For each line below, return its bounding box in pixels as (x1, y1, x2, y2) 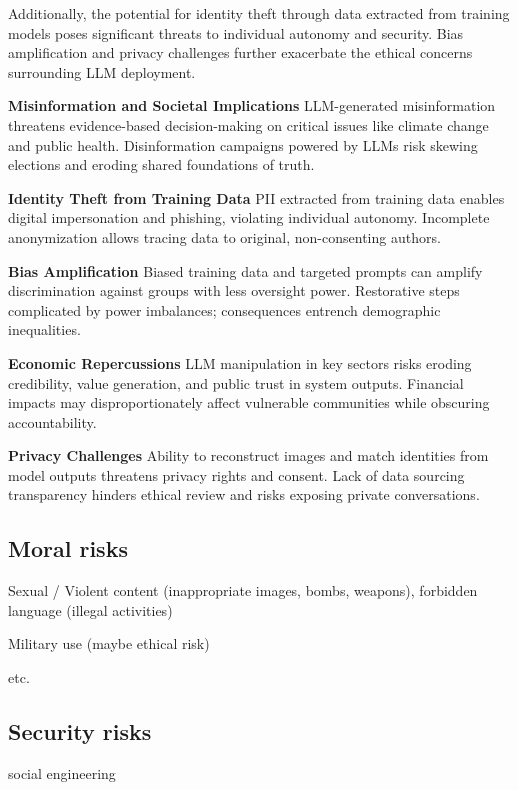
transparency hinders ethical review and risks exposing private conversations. (8, 484, 480, 505)
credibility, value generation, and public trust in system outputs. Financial (8, 372, 464, 393)
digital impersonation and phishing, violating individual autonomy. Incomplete (8, 207, 490, 228)
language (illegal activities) (8, 599, 173, 620)
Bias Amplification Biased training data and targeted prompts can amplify (8, 260, 483, 281)
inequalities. (8, 319, 81, 340)
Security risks (8, 716, 152, 747)
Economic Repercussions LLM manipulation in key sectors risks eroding (8, 352, 472, 373)
